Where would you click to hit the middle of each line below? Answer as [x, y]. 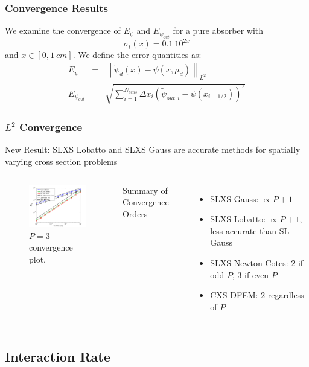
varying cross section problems [61, 161]
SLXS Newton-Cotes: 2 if [257, 262]
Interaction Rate [58, 356]
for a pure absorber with [218, 30]
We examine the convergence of [63, 30]
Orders [135, 213]
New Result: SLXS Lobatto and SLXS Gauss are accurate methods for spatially [153, 149]
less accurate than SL [250, 230]
